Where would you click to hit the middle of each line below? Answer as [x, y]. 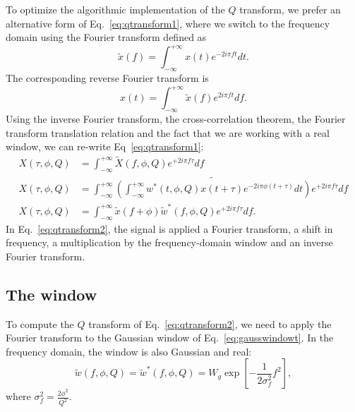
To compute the [40, 323]
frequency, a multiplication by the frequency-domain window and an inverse [169, 242]
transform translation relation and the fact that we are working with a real [168, 132]
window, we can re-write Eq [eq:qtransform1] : [105, 146]
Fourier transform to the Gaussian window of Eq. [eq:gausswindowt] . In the [170, 338]
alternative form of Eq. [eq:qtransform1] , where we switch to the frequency [168, 23]
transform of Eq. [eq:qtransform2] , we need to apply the [210, 323]
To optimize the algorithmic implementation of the [115, 9]
